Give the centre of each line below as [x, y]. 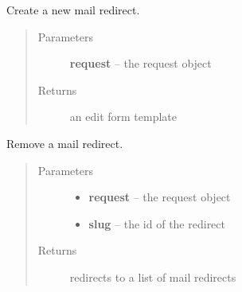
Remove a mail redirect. [65, 143]
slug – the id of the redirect [157, 223]
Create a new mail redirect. [73, 10]
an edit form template [123, 117]
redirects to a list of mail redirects [153, 276]
